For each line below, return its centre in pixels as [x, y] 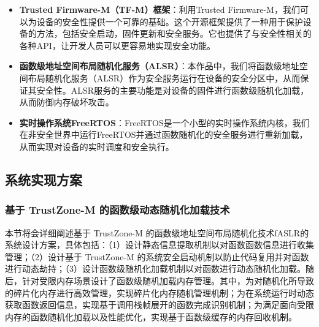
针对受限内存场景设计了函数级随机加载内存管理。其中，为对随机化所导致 [168, 280]
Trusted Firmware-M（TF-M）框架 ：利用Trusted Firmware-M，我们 [159, 9]
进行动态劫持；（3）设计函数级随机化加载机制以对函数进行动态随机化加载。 [155, 269]
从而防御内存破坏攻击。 [67, 102]
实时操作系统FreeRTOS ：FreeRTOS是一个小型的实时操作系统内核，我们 [164, 122]
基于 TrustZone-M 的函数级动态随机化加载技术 [117, 210]
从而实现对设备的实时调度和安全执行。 [97, 146]
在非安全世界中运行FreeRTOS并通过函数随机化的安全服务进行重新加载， [163, 134]
